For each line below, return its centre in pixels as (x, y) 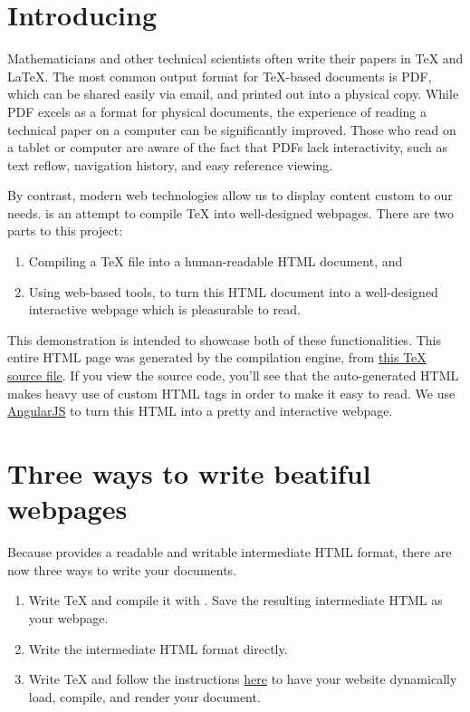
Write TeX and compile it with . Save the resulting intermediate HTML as (235, 600)
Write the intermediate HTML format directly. (158, 648)
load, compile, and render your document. (144, 696)
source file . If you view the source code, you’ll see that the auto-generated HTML (233, 375)
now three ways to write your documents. (122, 569)
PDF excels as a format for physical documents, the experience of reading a (217, 111)
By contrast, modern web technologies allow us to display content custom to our (230, 195)
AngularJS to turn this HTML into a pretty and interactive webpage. (200, 411)
